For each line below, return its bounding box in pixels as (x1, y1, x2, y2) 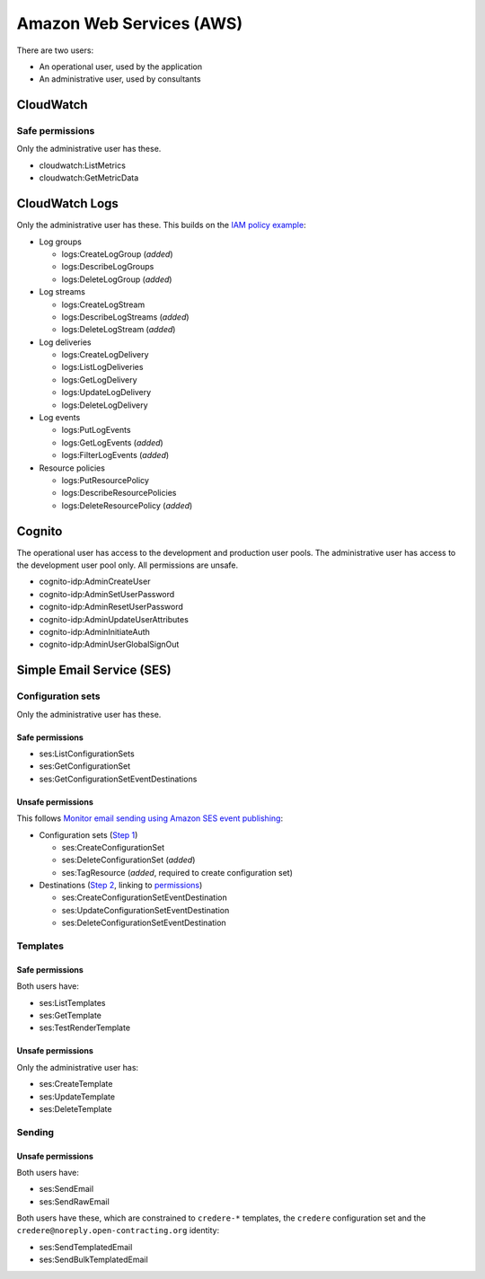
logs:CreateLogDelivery (61, 349, 149, 360)
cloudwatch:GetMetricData (39, 172, 139, 183)
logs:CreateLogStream (61, 299, 145, 310)
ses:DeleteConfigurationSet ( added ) (61, 854, 196, 866)
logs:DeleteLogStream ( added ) (61, 324, 176, 335)
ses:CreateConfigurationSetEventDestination (61, 892, 228, 903)
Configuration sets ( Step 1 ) (39, 829, 138, 840)
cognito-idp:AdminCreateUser (39, 576, 151, 587)
